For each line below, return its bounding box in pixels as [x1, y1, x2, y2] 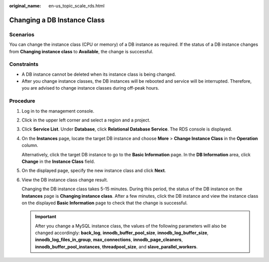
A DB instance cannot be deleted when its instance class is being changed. [21, 71, 176, 77]
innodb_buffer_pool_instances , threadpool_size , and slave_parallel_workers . [35, 244, 198, 250]
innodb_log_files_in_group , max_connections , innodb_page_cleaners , [35, 237, 183, 243]
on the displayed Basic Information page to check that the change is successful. [21, 200, 188, 206]
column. [21, 142, 38, 148]
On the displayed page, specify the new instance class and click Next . [21, 167, 166, 174]
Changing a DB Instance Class [9, 15, 105, 24]
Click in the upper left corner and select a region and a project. [21, 117, 150, 123]
